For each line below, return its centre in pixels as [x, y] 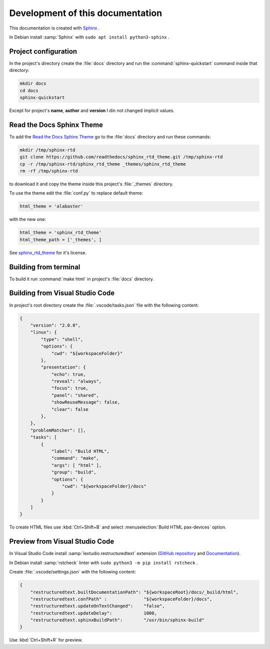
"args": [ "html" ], [76, 465]
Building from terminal [45, 267]
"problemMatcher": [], [58, 430]
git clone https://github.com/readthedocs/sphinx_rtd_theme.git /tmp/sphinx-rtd [121, 157]
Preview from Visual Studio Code [62, 542]
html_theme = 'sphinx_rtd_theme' [61, 233]
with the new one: [28, 219]
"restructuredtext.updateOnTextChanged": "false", [97, 606]
